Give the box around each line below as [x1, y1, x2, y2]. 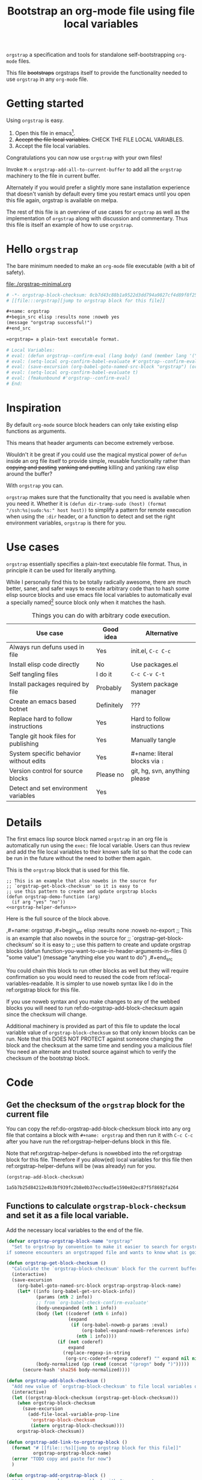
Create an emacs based [9, 697, 77, 706]
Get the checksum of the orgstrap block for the [6, 1100, 185, 1110]
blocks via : [130, 756, 164, 765]
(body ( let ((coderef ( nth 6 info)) [35, 1311, 128, 1317]
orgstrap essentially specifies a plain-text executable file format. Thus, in [6, 560, 188, 567]
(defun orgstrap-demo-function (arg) [6, 894, 101, 900]
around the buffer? [6, 470, 53, 477]
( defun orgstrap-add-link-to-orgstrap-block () [6, 1439, 128, 1445]
